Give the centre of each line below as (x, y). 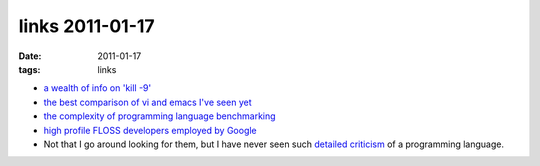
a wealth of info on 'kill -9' (97, 88)
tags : (29, 69)
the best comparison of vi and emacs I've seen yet (147, 102)
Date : (30, 56)
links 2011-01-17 (86, 26)
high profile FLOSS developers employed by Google (150, 130)
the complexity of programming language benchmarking (159, 116)
